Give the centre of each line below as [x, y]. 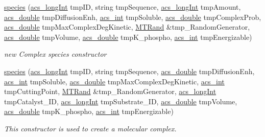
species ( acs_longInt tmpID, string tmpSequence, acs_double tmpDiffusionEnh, [129, 71]
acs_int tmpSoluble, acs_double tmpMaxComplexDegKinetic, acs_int [114, 81]
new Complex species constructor [55, 54]
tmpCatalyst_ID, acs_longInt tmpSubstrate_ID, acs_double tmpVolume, [121, 101]
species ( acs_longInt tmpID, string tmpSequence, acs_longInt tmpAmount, [123, 7]
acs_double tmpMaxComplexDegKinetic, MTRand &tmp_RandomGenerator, [127, 27]
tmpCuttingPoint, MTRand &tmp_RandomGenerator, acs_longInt [110, 91]
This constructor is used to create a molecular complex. [90, 128]
